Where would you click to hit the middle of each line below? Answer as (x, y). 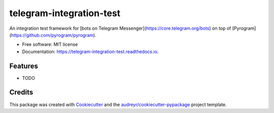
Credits (21, 93)
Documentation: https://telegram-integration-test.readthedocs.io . (90, 51)
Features (24, 66)
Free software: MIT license (50, 44)
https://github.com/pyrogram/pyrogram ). (54, 35)
